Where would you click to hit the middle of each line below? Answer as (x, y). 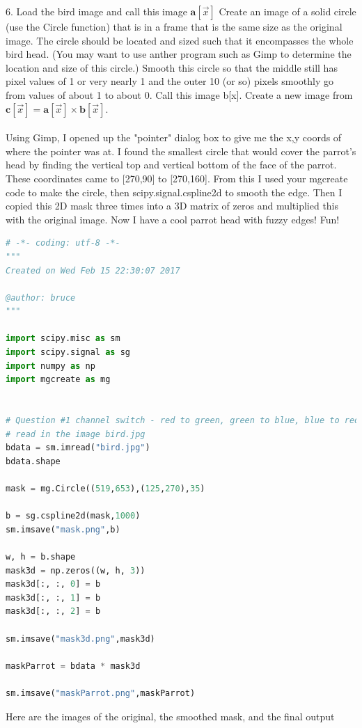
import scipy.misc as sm (63, 339)
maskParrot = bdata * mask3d (73, 666)
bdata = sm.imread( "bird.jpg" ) (78, 448)
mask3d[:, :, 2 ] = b (53, 611)
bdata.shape (33, 461)
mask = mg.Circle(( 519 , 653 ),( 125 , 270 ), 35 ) (105, 489)
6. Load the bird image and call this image (96, 11)
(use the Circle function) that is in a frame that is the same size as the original (174, 26)
